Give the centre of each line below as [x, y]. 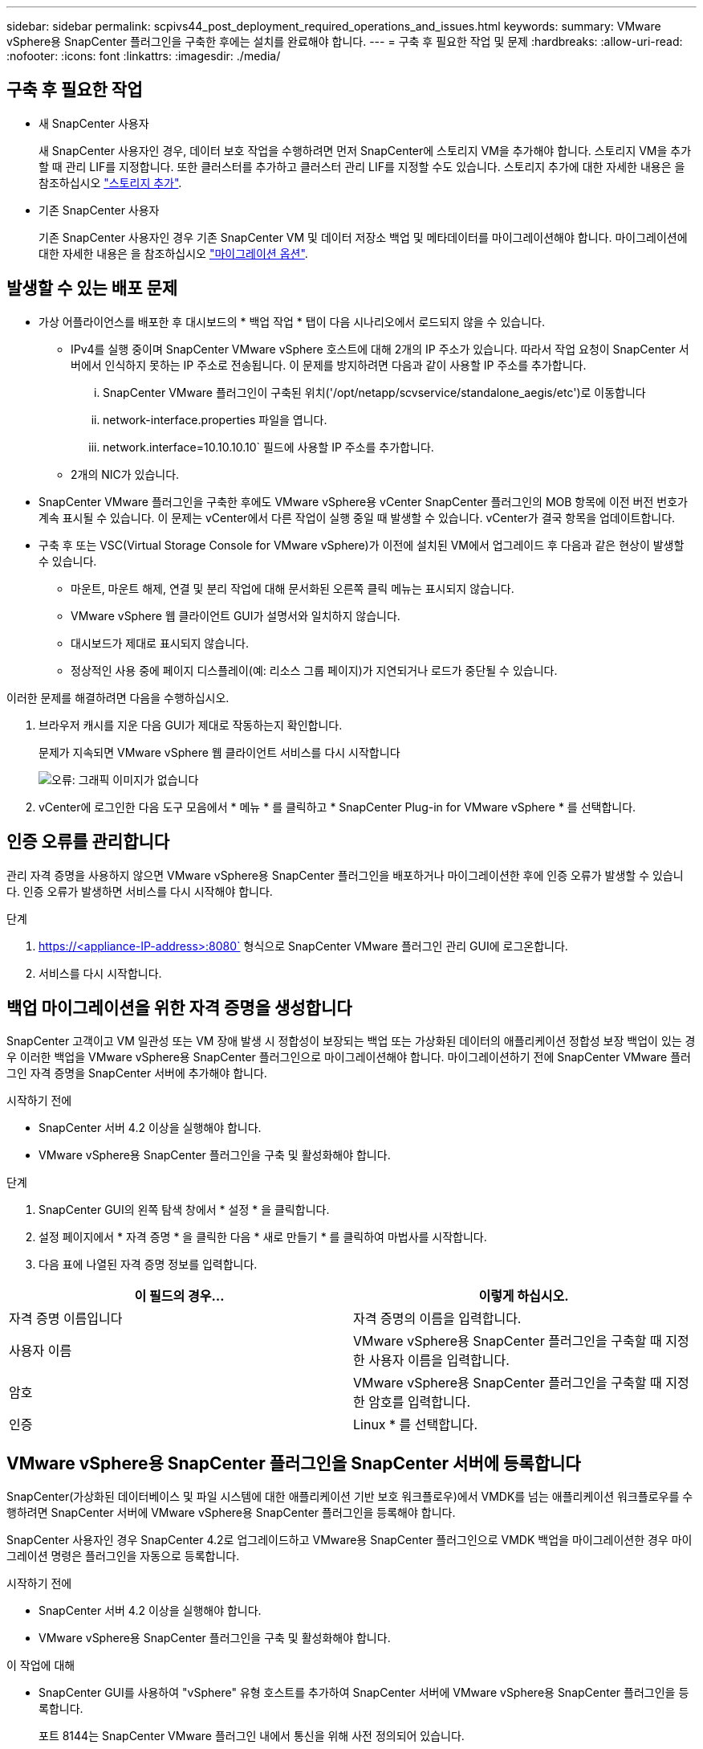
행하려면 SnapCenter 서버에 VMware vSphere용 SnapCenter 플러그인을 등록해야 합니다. [231, 1513]
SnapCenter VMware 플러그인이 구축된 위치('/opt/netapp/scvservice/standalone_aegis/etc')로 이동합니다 [374, 392]
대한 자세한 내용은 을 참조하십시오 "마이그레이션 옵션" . [173, 253]
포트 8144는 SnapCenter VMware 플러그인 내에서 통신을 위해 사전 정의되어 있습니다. [252, 1736]
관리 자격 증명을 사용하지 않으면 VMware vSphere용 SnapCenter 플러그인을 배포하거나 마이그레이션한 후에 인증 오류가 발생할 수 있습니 [345, 875]
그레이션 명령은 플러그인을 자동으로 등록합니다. [123, 1556]
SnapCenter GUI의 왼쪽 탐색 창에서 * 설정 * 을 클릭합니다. [184, 1210]
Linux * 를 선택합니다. [416, 1425]
